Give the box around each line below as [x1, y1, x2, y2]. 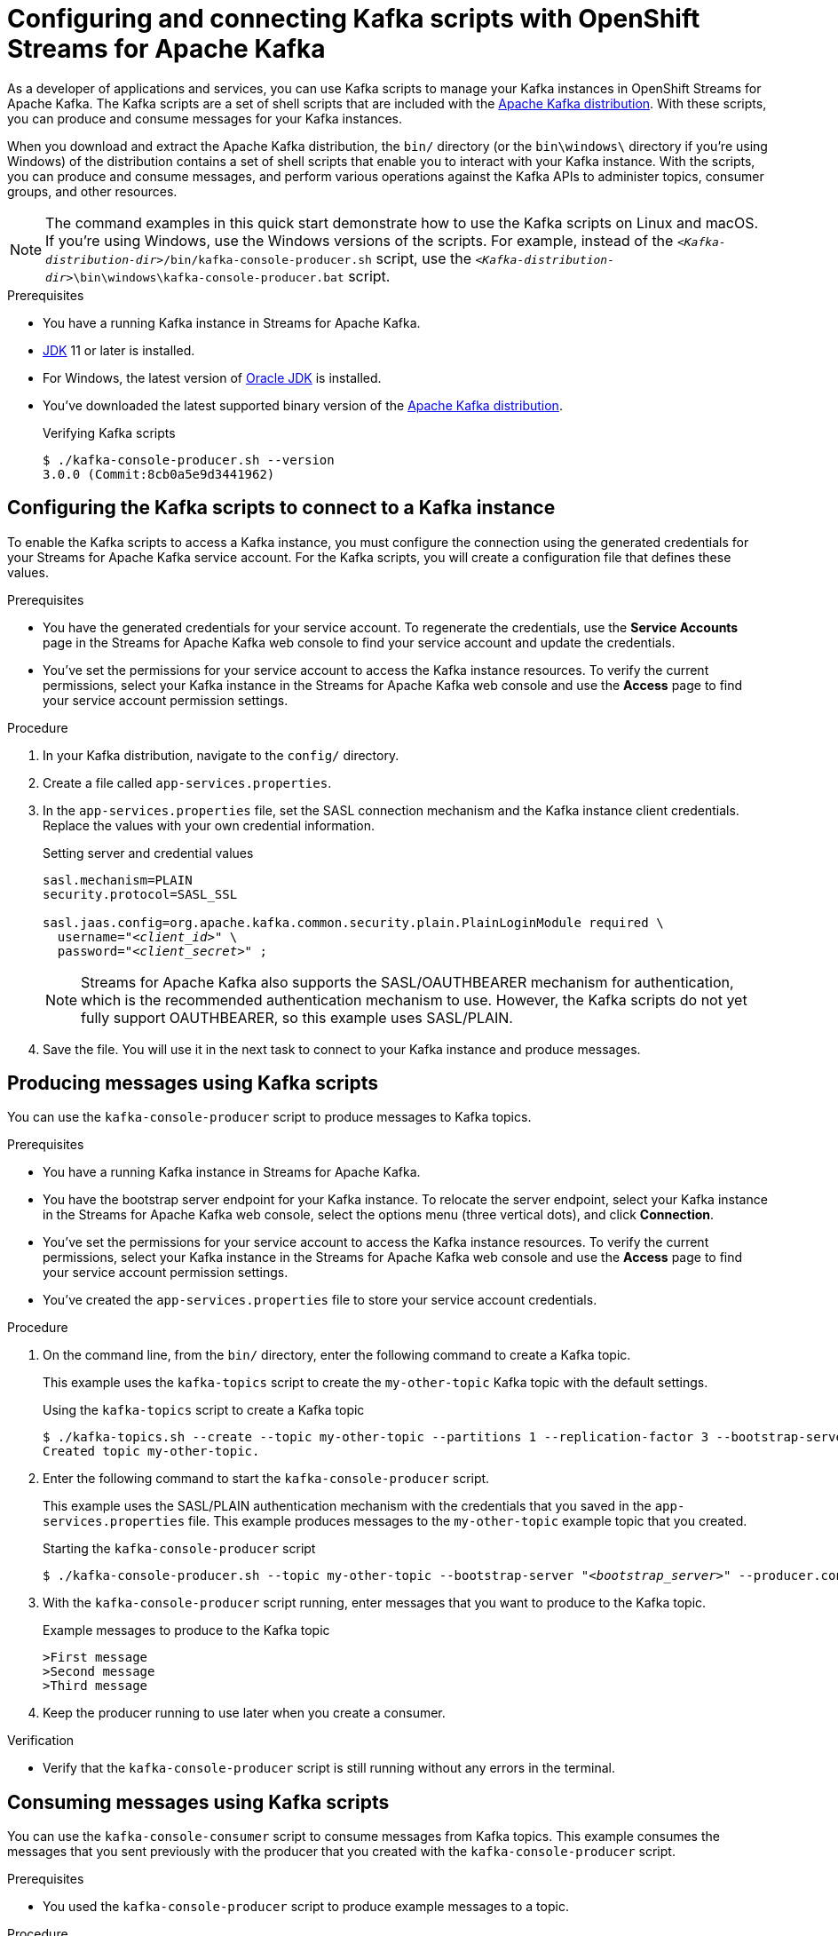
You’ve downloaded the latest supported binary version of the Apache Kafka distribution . [43, 397, 563, 413]
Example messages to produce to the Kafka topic [43, 1623, 330, 1638]
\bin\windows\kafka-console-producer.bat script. [73, 266, 391, 285]
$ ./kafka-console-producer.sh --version [43, 452, 335, 467]
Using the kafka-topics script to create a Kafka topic [43, 1402, 365, 1418]
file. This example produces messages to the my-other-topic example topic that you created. [188, 1513, 747, 1529]
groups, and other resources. [7, 183, 178, 199]
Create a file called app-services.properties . [43, 774, 332, 790]
